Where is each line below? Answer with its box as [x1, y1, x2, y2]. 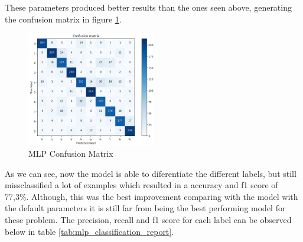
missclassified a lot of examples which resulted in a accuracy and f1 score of [5, 179, 278, 191]
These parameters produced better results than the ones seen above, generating [5, 1, 292, 13]
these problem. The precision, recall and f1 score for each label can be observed [5, 214, 292, 226]
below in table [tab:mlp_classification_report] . [5, 225, 174, 237]
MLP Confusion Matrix [28, 147, 113, 160]
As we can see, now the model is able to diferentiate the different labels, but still [5, 167, 297, 179]
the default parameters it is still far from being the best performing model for [5, 202, 286, 214]
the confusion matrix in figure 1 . [5, 12, 122, 25]
